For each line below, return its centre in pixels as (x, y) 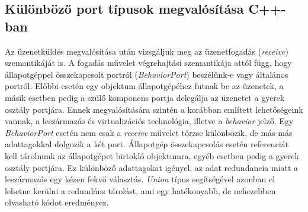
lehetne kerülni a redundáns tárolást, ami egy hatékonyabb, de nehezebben (140, 190)
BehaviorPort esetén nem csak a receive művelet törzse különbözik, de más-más (149, 132)
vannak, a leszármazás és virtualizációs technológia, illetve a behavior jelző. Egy (149, 121)
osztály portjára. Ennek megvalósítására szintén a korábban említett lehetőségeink (154, 109)
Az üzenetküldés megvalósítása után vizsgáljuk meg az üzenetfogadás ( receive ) (147, 51)
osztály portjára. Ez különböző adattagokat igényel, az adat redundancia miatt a (152, 167)
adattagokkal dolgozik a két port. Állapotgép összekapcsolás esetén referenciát (147, 144)
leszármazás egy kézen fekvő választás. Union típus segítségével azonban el (140, 179)
